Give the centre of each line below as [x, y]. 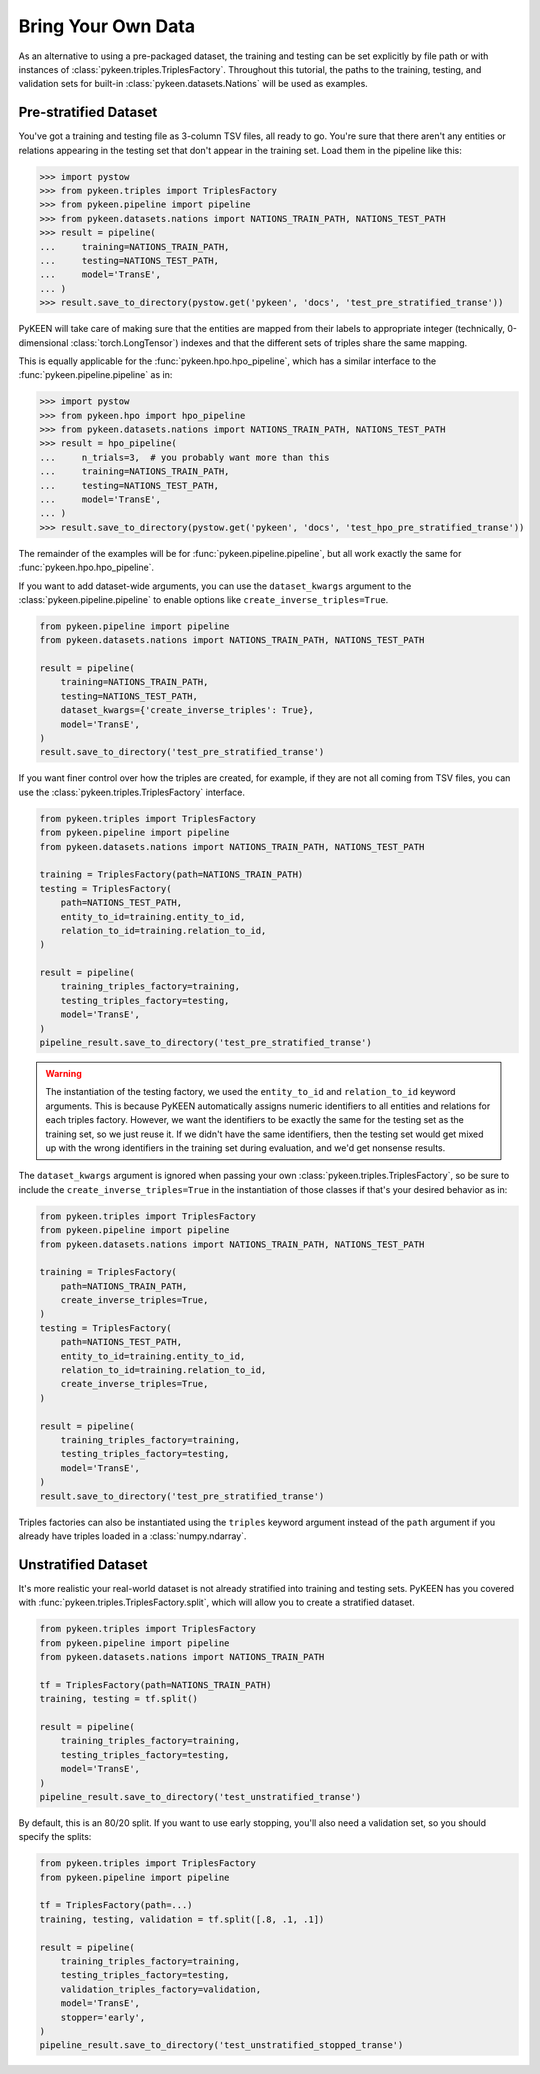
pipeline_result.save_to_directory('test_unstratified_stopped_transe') [221, 2045]
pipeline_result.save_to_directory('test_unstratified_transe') [200, 1796]
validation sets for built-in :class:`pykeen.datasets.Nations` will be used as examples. [193, 84]
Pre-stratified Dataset [88, 112]
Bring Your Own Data [106, 26]
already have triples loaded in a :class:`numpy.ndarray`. [132, 1536]
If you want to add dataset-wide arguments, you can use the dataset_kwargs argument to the [215, 586]
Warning [63, 1074]
